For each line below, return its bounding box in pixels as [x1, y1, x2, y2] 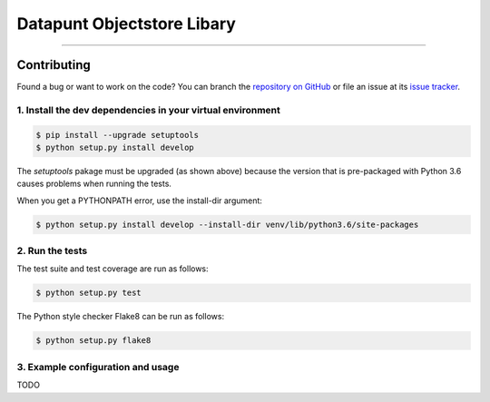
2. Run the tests [16, 245, 88, 258]
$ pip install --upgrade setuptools [35, 130, 200, 140]
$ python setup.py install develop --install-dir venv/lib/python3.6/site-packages [35, 219, 419, 230]
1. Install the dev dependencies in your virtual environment [16, 103, 281, 116]
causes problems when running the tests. [16, 178, 172, 190]
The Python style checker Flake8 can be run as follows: [16, 311, 225, 322]
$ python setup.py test [35, 288, 142, 299]
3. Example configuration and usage [16, 360, 180, 373]
